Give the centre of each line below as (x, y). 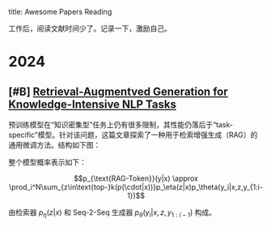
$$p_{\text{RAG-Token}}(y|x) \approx (136, 178)
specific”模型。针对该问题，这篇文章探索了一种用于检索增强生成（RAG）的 (133, 135)
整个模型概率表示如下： (47, 162)
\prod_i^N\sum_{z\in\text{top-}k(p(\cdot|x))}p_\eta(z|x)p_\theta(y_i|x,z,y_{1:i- (136, 187)
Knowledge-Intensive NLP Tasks (92, 104)
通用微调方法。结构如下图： (55, 145)
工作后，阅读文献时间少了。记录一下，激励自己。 (90, 28)
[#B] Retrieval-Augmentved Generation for (118, 91)
